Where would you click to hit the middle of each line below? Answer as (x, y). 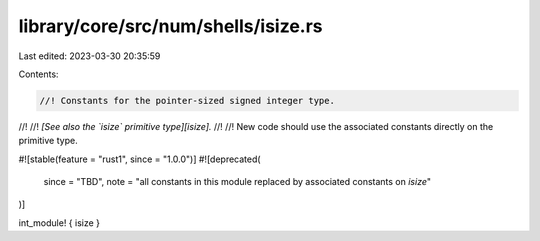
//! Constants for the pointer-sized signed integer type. (187, 100)
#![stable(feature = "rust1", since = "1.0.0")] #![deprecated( (139, 159)
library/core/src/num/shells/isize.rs (170, 26)
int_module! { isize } (59, 222)
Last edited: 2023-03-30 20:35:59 (89, 56)
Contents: (38, 74)
